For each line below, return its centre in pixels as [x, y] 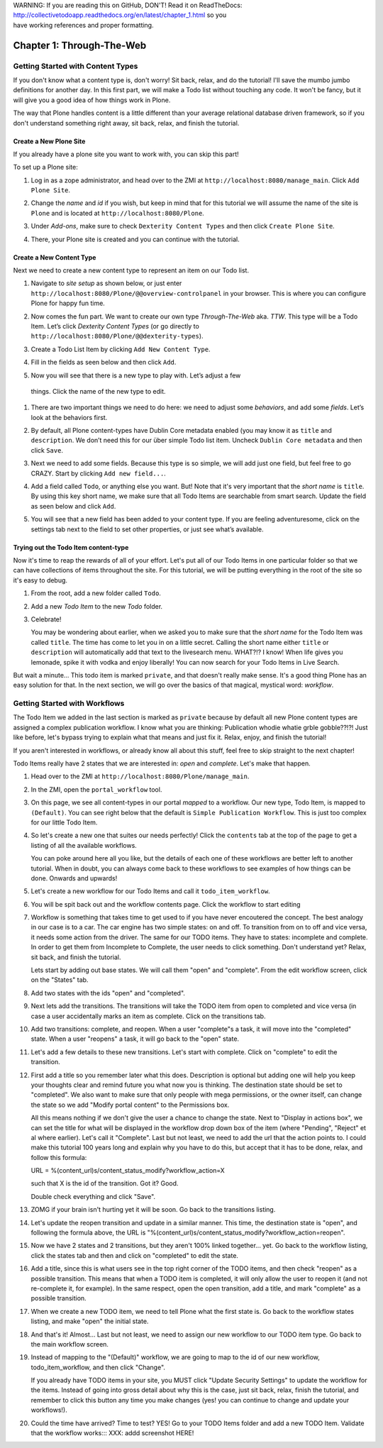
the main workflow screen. [70, 1344]
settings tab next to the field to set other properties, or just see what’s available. [147, 529]
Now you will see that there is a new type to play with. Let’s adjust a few [136, 375]
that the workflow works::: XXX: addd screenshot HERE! [112, 1433]
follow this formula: [59, 1157]
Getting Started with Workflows [69, 704]
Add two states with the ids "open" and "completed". [108, 993]
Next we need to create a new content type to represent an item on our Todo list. [131, 270]
